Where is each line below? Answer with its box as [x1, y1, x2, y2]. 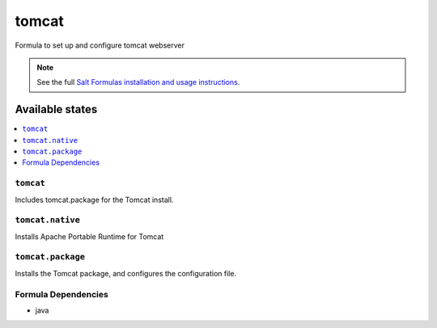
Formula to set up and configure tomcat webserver [15, 40, 185, 50]
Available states [15, 103, 98, 116]
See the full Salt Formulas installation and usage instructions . [36, 78, 240, 87]
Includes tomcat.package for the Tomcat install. [15, 195, 174, 204]
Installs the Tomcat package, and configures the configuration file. [15, 268, 237, 278]
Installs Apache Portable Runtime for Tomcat [15, 231, 164, 242]
